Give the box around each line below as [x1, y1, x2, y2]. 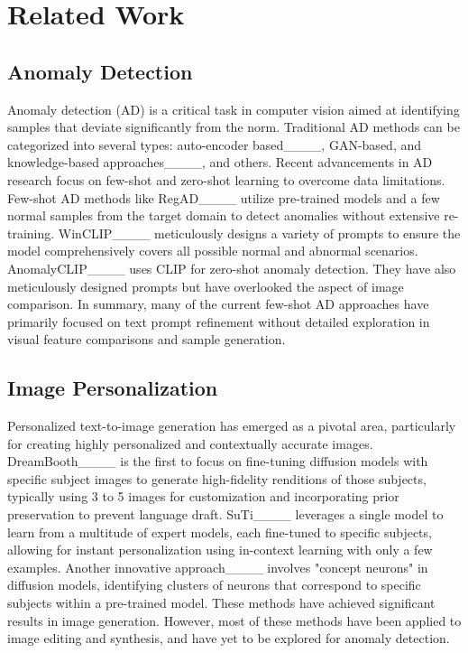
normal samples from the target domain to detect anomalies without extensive [7, 206, 440, 225]
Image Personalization [7, 374, 218, 402]
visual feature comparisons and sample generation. [7, 330, 286, 349]
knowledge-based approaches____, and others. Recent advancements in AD [7, 153, 433, 172]
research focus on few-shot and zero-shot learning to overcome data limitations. [7, 170, 445, 189]
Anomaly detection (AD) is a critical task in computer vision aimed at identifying [7, 99, 460, 118]
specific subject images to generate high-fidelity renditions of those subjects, [7, 469, 427, 488]
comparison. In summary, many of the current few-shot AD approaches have [7, 294, 429, 313]
